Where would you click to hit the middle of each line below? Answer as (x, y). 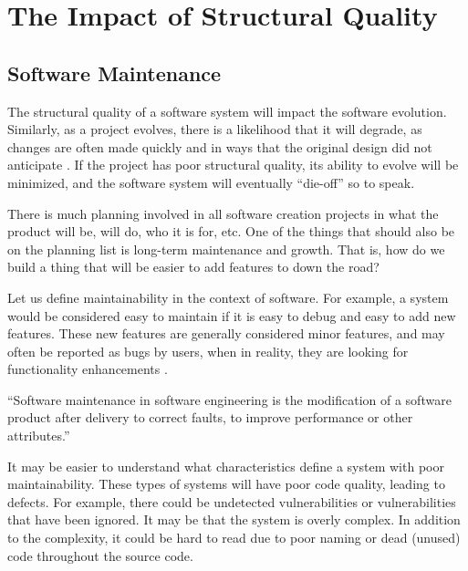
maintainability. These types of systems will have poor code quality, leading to (226, 484)
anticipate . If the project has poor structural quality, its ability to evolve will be (233, 165)
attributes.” (39, 436)
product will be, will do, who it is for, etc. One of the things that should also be (231, 231)
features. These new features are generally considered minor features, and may (226, 333)
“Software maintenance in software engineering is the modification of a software (229, 399)
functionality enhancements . (88, 369)
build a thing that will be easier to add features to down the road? (193, 267)
